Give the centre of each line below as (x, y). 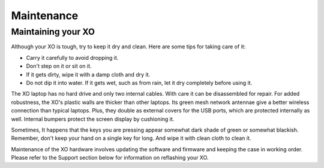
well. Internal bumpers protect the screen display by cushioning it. (93, 119)
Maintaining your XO (53, 32)
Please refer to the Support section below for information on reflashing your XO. (110, 158)
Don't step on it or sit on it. (59, 66)
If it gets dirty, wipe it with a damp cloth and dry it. (88, 74)
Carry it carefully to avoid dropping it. (72, 57)
